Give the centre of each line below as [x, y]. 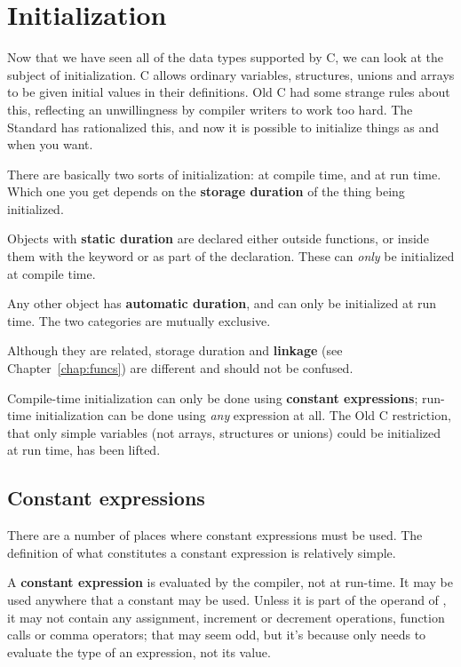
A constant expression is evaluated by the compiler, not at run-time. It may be [230, 582]
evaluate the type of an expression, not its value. [139, 651]
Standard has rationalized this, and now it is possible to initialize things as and [223, 127]
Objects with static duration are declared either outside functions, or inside [218, 238]
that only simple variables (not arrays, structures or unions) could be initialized [224, 432]
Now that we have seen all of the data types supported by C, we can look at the [225, 57]
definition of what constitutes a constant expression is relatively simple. [202, 552]
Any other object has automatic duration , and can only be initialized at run [222, 303]
